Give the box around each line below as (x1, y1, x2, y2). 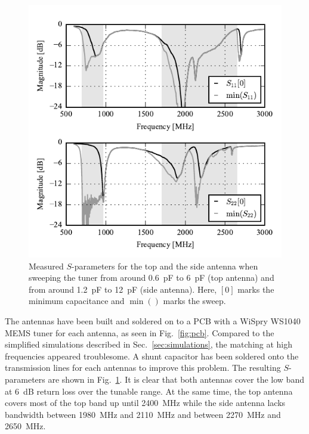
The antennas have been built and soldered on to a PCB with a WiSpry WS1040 (5, 314, 301, 327)
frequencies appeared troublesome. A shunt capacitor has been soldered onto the (5, 349, 299, 362)
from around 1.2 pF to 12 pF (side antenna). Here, (29, 283, 217, 295)
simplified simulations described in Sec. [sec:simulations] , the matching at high (5, 338, 293, 351)
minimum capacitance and (29, 294, 125, 307)
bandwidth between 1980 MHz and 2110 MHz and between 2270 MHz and (5, 408, 281, 420)
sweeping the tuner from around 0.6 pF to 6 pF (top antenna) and (29, 271, 274, 284)
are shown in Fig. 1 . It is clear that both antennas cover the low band (48, 373, 304, 385)
